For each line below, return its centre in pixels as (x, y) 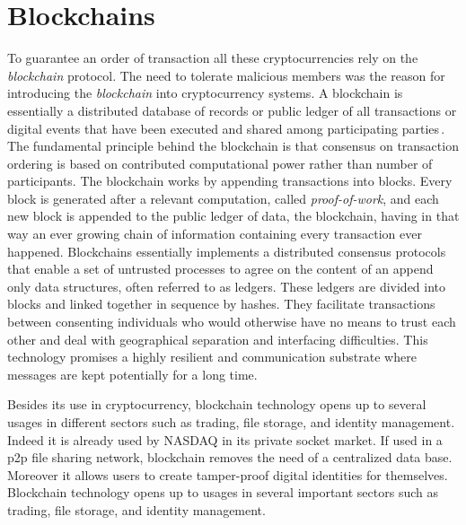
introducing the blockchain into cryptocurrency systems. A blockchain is (205, 93)
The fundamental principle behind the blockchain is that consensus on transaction (233, 146)
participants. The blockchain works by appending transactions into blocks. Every (230, 181)
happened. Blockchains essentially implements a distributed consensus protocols (227, 251)
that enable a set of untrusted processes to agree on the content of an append (220, 269)
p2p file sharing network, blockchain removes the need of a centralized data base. (230, 457)
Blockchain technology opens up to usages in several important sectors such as (223, 492)
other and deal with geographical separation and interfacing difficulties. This (218, 339)
